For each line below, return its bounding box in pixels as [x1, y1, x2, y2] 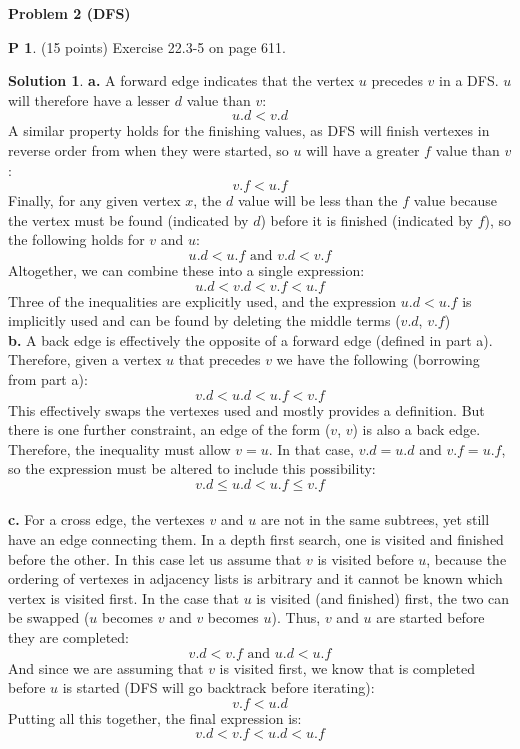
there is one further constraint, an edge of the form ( [8, 419, 331, 440]
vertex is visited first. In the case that [8, 587, 239, 608]
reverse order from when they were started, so [8, 139, 289, 160]
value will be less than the [237, 190, 398, 211]
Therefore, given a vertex [8, 349, 162, 370]
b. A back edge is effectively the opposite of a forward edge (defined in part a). [8, 329, 493, 350]
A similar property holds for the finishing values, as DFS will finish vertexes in [8, 120, 490, 141]
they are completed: [8, 627, 129, 648]
